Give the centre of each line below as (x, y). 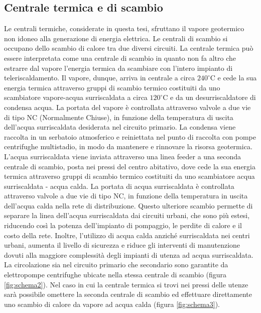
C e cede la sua (233, 78)
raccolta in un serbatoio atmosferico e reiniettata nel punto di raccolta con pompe (130, 136)
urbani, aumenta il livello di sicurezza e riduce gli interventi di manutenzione (122, 245)
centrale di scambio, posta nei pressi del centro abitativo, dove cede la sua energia (130, 166)
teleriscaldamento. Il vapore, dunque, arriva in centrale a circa (100, 78)
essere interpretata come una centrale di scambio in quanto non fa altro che (120, 58)
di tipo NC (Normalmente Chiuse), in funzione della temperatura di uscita (119, 117)
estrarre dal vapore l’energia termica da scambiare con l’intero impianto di (118, 68)
